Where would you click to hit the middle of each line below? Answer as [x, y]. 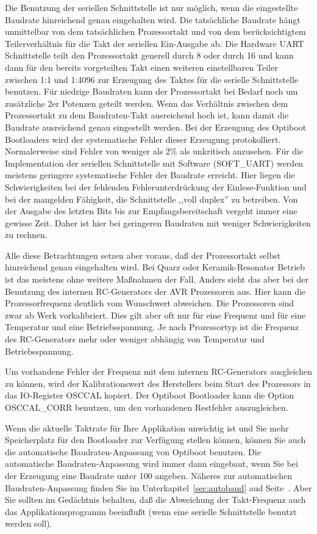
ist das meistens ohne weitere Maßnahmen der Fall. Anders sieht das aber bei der [157, 279]
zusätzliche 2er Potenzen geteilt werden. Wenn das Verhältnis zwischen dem [147, 103]
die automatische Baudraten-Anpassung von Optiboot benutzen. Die [133, 451]
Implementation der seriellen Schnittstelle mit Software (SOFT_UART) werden [154, 163]
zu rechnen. [26, 235]
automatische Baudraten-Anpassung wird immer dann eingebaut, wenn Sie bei [151, 464]
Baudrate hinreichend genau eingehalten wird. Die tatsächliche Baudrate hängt [153, 19]
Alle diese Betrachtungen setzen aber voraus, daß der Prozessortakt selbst [143, 255]
